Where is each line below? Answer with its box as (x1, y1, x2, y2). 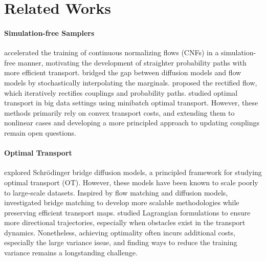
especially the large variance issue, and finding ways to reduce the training (4, 237, 237, 248)
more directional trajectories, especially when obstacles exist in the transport (4, 217, 246, 228)
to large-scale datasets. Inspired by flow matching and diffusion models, (4, 187, 228, 198)
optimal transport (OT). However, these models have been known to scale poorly (4, 177, 258, 187)
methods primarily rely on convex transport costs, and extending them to (4, 107, 235, 118)
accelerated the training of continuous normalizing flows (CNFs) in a (4, 47, 219, 58)
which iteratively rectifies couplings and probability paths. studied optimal (4, 87, 238, 98)
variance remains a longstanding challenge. (4, 247, 138, 258)
